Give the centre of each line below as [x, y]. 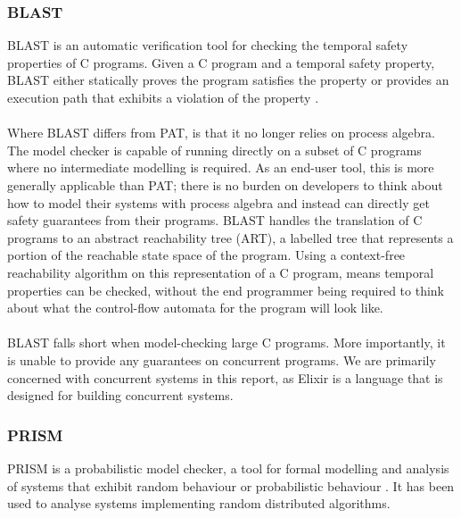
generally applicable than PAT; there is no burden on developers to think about [225, 184]
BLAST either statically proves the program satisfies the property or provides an [228, 80]
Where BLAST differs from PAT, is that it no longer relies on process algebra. [221, 133]
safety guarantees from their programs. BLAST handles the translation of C [215, 220]
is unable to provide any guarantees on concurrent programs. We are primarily [222, 359]
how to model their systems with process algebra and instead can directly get [218, 202]
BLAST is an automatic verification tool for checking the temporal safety [208, 45]
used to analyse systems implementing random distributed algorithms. [199, 503]
